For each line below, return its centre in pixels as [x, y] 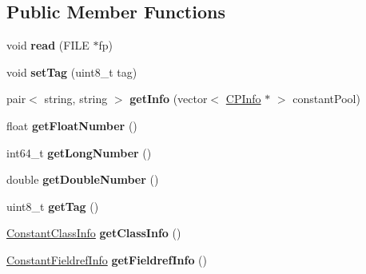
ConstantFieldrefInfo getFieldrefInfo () [107, 259]
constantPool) [326, 99]
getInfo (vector [169, 99]
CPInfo [243, 99]
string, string [76, 99]
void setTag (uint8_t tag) [72, 71]
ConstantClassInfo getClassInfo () [94, 233]
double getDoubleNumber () [83, 179]
